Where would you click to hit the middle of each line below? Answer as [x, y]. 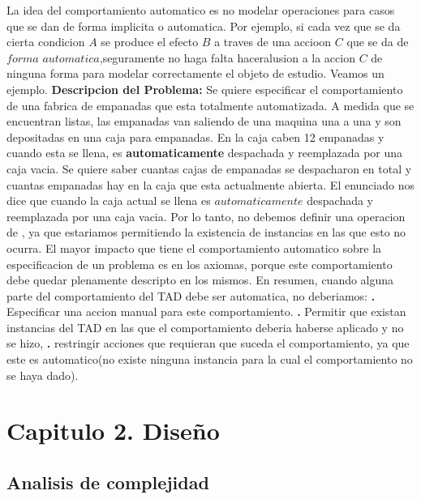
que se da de [378, 42]
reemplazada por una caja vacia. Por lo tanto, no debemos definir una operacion [206, 216]
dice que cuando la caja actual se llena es [109, 200]
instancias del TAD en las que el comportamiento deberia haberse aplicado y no [205, 327]
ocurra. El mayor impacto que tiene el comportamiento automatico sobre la [194, 247]
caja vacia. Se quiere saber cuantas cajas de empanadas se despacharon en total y [209, 168]
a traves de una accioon [273, 42]
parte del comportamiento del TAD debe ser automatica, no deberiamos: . [191, 295]
